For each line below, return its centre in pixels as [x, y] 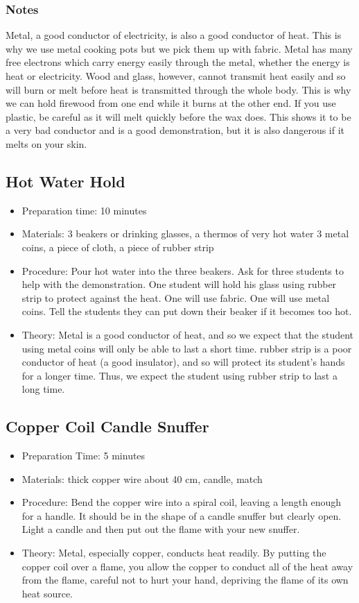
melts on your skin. [46, 143]
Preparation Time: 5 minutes [84, 456]
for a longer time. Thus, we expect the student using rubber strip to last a [179, 375]
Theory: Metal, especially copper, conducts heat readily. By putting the [174, 553]
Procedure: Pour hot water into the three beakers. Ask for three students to [183, 270]
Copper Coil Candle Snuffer [107, 426]
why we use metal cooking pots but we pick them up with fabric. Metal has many [179, 48]
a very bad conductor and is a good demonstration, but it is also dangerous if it [175, 130]
